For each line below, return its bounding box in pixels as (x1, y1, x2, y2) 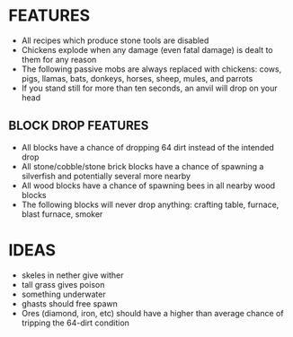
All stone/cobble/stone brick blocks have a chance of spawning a (21, 160, 264, 171)
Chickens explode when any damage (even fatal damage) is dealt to (21, 44, 273, 55)
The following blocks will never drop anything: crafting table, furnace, (21, 199, 280, 210)
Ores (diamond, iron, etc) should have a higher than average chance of (21, 307, 284, 318)
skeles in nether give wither (21, 270, 124, 281)
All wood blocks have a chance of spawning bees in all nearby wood (21, 180, 276, 191)
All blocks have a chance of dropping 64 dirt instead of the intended (21, 142, 275, 152)
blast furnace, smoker (21, 208, 103, 220)
